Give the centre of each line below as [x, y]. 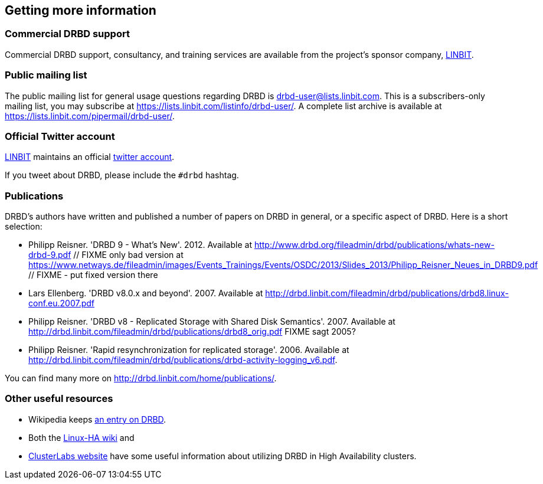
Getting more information [81, 10]
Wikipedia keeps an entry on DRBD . [97, 419]
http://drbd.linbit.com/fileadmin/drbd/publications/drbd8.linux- [387, 293]
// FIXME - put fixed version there [93, 275]
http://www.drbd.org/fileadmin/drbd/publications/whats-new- [374, 245]
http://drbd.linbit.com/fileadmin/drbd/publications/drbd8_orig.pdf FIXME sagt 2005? [192, 332]
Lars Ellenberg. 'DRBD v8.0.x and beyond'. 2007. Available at [146, 293]
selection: [24, 227]
